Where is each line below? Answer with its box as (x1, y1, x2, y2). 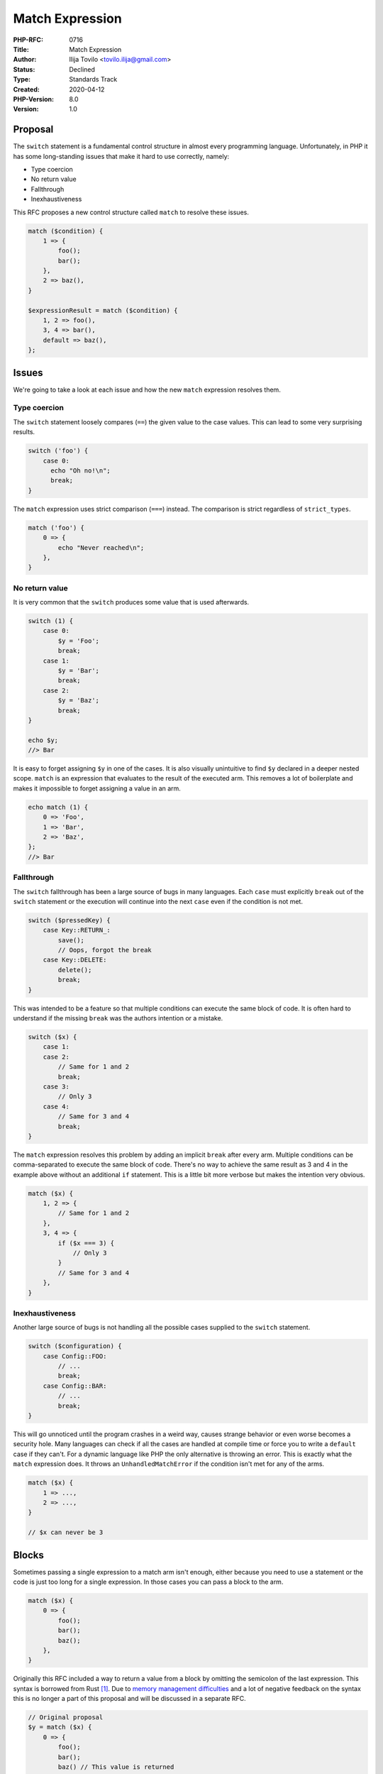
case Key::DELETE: (43, 956, 107, 964)
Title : (13, 45, 30, 53)
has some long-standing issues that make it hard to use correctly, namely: (13, 152, 230, 160)
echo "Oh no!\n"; (50, 467, 111, 475)
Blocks (13, 1549, 44, 1561)
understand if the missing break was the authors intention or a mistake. (13, 1014, 223, 1023)
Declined (69, 65, 96, 74)
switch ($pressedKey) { (28, 916, 111, 924)
